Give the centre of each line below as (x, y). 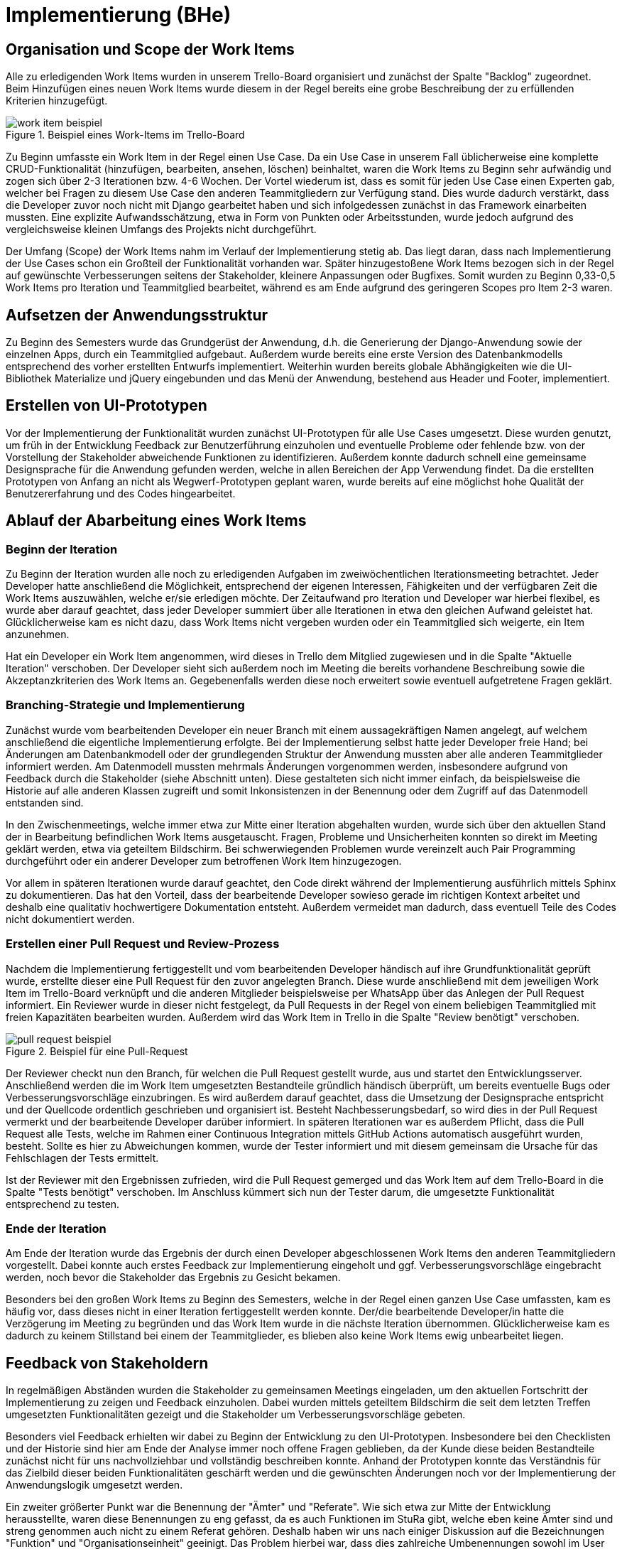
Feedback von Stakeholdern (107, 1363)
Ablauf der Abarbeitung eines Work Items (156, 521)
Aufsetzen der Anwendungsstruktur (137, 315)
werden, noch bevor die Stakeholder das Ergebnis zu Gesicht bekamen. (173, 1278)
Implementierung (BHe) (119, 15)
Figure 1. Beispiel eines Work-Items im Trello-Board (125, 135)
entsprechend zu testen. (63, 1204)
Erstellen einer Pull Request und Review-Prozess (143, 944)
